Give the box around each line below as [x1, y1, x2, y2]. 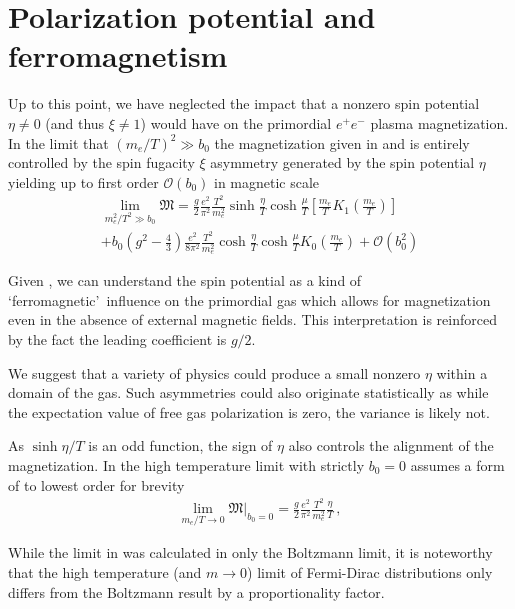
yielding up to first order [8, 171, 159, 192]
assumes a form [410, 454, 505, 475]
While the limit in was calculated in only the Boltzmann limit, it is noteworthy [8, 542, 493, 563]
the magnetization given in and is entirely [214, 132, 470, 153]
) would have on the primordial [140, 112, 332, 133]
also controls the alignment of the [288, 435, 494, 456]
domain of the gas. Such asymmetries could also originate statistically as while [8, 382, 489, 403]
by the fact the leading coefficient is [8, 328, 227, 349]
